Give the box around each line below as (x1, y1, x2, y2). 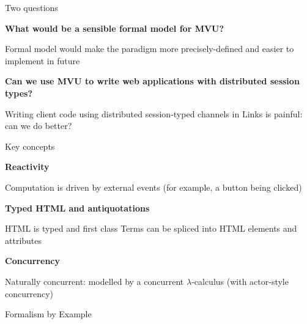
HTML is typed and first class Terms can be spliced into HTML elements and (5, 222, 297, 235)
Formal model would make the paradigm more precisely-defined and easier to (5, 42, 294, 55)
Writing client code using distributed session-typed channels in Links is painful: (5, 107, 303, 120)
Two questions (5, 1, 58, 13)
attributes (5, 234, 42, 246)
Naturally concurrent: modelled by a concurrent (5, 274, 184, 287)
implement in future (5, 54, 80, 67)
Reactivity (5, 160, 50, 173)
